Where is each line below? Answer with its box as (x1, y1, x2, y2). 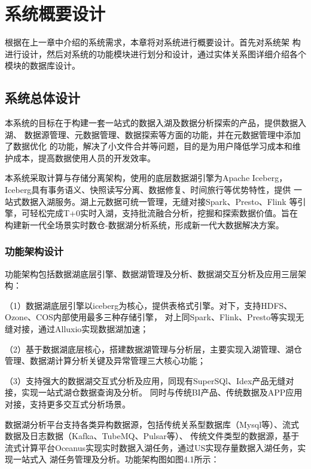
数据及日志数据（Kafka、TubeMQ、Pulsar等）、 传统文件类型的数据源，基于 (5, 430, 300, 442)
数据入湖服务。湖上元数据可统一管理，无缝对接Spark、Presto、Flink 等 (21, 195, 298, 207)
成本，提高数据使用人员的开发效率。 (13, 151, 155, 164)
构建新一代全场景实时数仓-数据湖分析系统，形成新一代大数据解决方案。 (5, 218, 284, 231)
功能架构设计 (5, 244, 64, 259)
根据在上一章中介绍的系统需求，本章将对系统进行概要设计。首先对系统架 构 (5, 36, 301, 48)
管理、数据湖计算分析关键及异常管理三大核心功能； (5, 354, 206, 367)
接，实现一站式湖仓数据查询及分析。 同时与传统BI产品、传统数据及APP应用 (5, 386, 303, 399)
